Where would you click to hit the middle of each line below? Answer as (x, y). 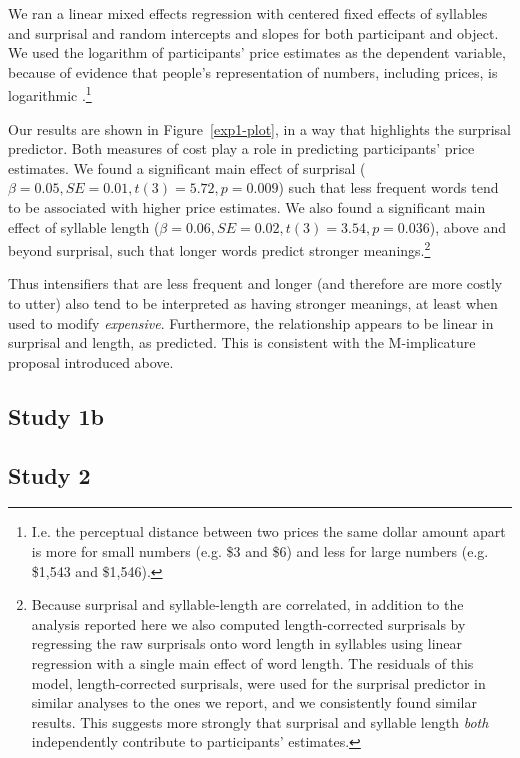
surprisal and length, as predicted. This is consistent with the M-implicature (242, 342)
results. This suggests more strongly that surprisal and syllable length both (260, 721)
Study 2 (49, 474)
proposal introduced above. (91, 361)
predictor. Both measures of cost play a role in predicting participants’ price (241, 148)
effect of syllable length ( (84, 226)
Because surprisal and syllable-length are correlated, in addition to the (247, 604)
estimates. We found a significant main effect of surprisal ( (187, 167)
